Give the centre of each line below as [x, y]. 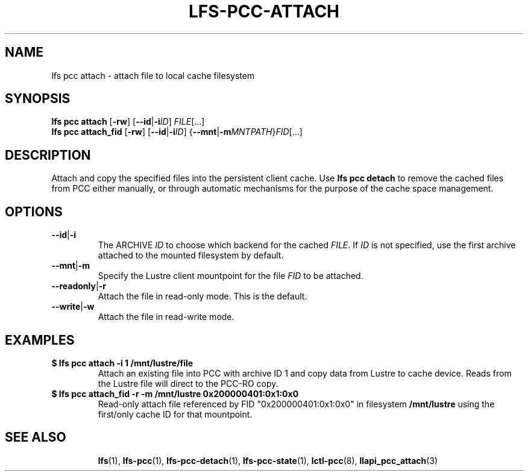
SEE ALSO [36, 437]
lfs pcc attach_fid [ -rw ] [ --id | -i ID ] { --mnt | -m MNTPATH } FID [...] [177, 132]
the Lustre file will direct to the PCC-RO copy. [188, 383]
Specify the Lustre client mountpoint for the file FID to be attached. [231, 276]
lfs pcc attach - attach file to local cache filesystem [153, 75]
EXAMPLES [40, 340]
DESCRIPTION [48, 155]
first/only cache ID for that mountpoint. [175, 414]
